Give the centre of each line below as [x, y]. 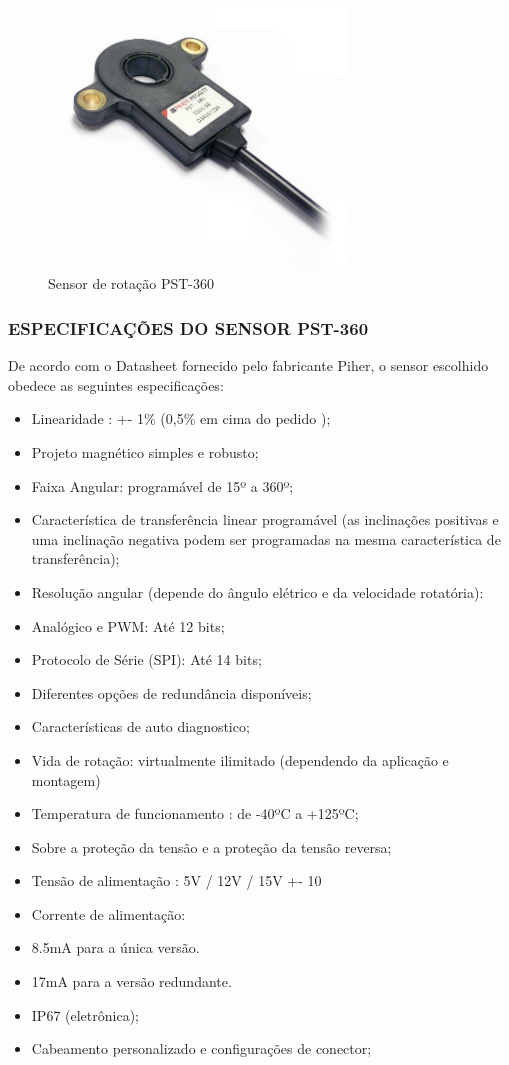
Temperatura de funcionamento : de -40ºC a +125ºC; [195, 813]
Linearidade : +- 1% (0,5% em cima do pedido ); [181, 418]
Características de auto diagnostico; [140, 726]
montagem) [66, 779]
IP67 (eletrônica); [85, 1014]
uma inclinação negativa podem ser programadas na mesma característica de [266, 538]
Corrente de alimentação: [108, 913]
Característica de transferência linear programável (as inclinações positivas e [265, 519]
